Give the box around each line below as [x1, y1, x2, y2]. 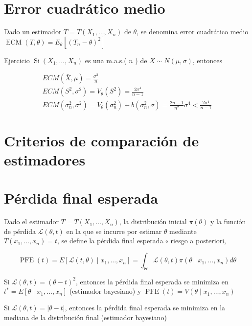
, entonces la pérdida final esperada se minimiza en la [65, 303, 226, 313]
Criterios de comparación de [4, 130, 199, 150]
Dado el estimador [4, 216, 59, 227]
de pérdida [4, 226, 36, 236]
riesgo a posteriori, [170, 235, 226, 246]
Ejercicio [4, 55, 30, 65]
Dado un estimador [4, 26, 62, 37]
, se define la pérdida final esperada [57, 235, 163, 246]
